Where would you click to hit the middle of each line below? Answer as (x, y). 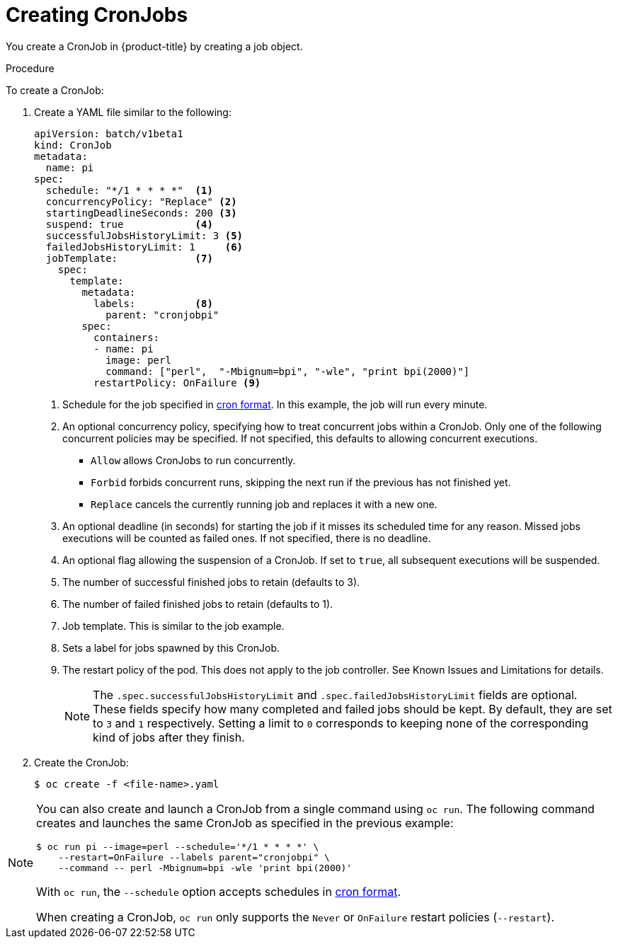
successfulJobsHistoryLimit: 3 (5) (144, 235)
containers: (127, 337)
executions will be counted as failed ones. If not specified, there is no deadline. (247, 538)
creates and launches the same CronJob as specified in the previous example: (245, 823)
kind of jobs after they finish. (169, 737)
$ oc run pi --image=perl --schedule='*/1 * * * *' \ (178, 846)
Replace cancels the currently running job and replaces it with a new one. (264, 504)
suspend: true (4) (129, 224)
